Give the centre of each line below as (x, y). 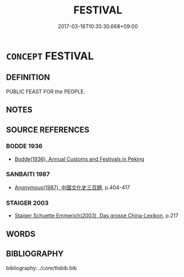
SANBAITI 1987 (28, 174)
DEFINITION (28, 77)
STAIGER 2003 (27, 203)
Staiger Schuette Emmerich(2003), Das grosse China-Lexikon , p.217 (96, 216)
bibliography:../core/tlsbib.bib (42, 268)
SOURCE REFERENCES (48, 130)
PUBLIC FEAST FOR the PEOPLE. (46, 92)
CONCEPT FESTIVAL (50, 56)
